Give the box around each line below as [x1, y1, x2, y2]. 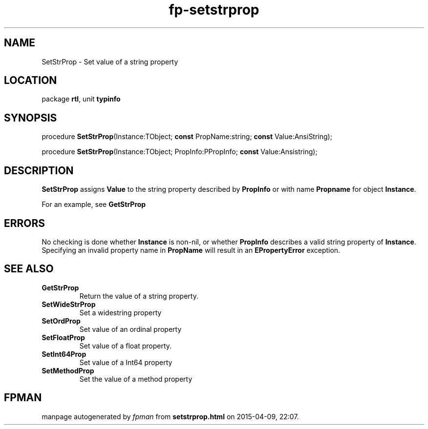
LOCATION [4, 74, 57, 87]
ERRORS [4, 217, 45, 229]
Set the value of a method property [79, 374, 193, 383]
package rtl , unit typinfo [42, 95, 121, 103]
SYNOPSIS [4, 111, 57, 124]
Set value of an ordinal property [79, 325, 182, 333]
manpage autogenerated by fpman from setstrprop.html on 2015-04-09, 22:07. [42, 412, 299, 421]
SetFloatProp [42, 333, 85, 342]
